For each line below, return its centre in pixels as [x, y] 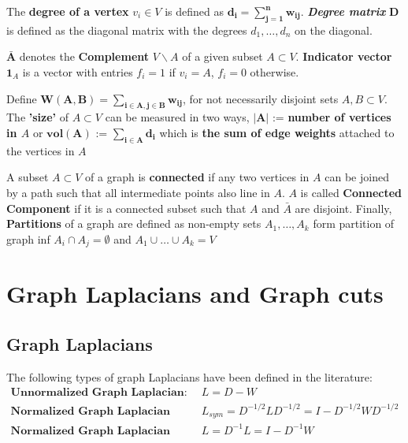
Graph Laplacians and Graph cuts [195, 294]
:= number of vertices [332, 117]
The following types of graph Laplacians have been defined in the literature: [189, 376]
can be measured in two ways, [177, 117]
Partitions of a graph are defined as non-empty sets [134, 223]
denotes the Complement [84, 56]
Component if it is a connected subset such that [126, 208]
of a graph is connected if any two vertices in [197, 177]
